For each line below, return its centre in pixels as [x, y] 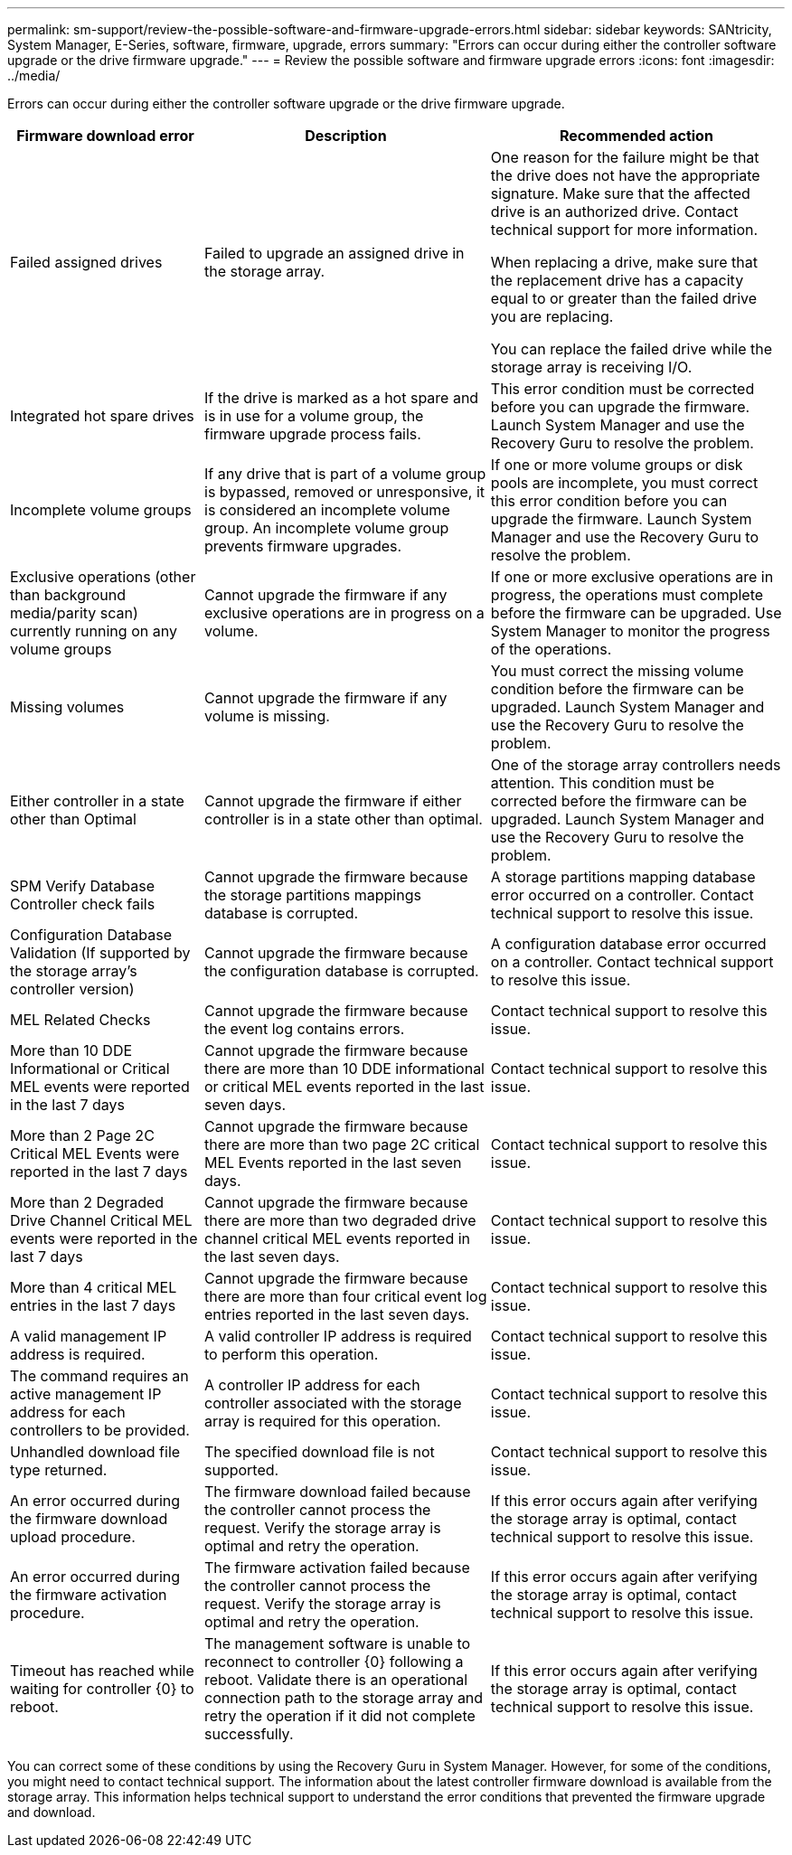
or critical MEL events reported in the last [344, 1087]
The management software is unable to [338, 1643]
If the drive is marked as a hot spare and [342, 398]
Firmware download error [105, 136]
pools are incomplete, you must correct [624, 483]
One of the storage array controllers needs [636, 765]
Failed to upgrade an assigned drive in [335, 253]
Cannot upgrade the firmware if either [333, 801]
